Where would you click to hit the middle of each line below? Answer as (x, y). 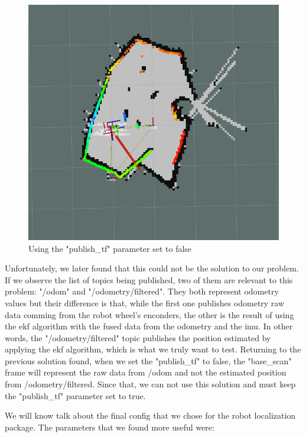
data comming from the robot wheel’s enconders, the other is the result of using (149, 314)
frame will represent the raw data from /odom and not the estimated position (146, 372)
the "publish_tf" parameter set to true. (75, 395)
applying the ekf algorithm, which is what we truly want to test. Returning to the (153, 349)
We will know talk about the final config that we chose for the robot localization (150, 415)
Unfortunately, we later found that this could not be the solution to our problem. (152, 268)
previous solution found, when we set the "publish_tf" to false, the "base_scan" (148, 360)
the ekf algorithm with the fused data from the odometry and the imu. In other (149, 326)
